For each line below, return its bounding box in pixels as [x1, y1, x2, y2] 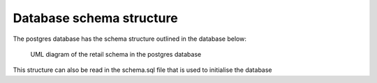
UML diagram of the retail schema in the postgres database [30, 50, 202, 58]
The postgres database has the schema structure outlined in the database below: [13, 35, 247, 43]
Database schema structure [13, 10, 178, 26]
